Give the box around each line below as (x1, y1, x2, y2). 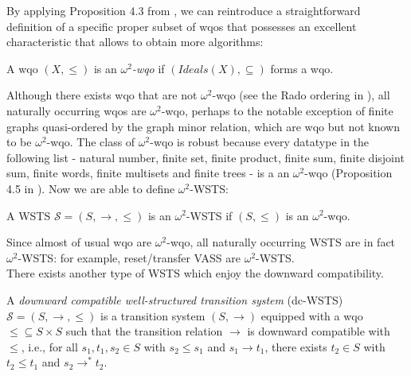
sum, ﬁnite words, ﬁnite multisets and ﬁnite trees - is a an (6, 165, 290, 181)
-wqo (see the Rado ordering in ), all (212, 87, 390, 103)
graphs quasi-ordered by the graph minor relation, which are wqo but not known (6, 118, 400, 134)
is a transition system (100, 307, 205, 324)
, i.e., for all (21, 338, 78, 355)
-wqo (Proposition (304, 165, 393, 181)
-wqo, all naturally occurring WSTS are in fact (166, 234, 396, 250)
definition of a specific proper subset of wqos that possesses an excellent (6, 17, 357, 34)
